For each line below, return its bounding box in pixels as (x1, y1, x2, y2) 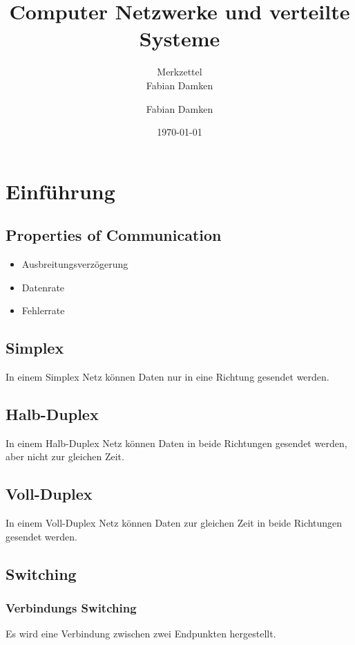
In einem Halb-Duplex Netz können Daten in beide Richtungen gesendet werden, (6, 435, 347, 450)
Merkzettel (157, 64, 202, 79)
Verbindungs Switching (6, 599, 137, 617)
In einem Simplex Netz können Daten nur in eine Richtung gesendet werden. (6, 370, 329, 384)
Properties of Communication (6, 224, 222, 246)
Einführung (6, 176, 115, 205)
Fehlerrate (21, 303, 65, 318)
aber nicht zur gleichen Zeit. (6, 449, 124, 464)
